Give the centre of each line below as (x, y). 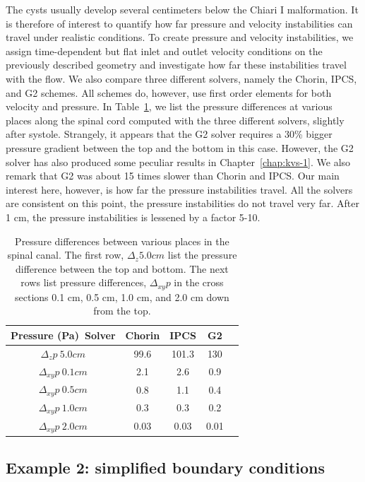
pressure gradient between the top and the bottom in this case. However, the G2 (180, 147)
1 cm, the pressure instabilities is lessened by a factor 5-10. (133, 217)
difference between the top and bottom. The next (122, 268)
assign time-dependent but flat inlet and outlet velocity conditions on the (164, 51)
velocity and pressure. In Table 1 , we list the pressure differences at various (169, 106)
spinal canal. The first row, (66, 255)
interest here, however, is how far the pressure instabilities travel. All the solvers (179, 189)
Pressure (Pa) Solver (63, 335)
